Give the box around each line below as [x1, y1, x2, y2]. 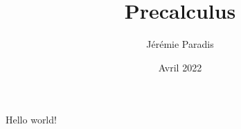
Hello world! [6, 112, 57, 127]
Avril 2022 [158, 60, 202, 74]
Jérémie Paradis [146, 37, 214, 51]
